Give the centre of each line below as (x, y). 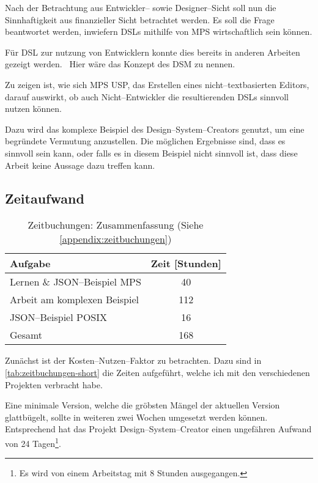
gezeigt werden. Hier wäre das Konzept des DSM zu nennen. (120, 64)
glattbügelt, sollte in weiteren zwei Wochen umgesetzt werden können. (136, 417)
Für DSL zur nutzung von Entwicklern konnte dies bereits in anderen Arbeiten (153, 52)
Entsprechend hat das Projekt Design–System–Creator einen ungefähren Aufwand (158, 429)
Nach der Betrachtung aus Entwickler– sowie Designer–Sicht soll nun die (141, 7)
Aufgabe (30, 264)
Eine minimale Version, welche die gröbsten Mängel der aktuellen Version (142, 405)
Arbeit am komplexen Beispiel (75, 300)
